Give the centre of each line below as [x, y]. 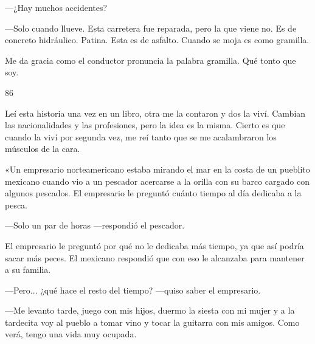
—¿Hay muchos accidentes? [56, 7]
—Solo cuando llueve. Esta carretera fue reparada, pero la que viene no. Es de [151, 28]
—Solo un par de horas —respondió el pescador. [95, 225]
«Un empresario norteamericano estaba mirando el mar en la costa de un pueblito [157, 169]
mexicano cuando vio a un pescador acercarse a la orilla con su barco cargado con [157, 181]
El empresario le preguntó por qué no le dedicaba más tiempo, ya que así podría [154, 245]
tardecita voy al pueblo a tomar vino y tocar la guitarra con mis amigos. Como [152, 322]
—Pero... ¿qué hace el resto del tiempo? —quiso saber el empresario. [133, 290]
